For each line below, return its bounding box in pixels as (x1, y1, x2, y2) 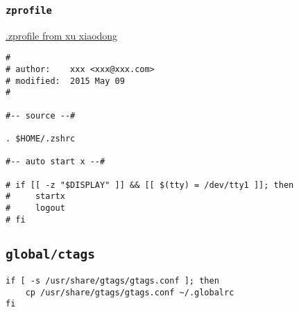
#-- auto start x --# (6, 157, 105, 167)
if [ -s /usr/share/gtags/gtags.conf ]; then (6, 276, 219, 286)
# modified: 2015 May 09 (6, 76, 125, 86)
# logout (6, 202, 65, 213)
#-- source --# (6, 110, 76, 121)
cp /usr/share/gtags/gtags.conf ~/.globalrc (25, 287, 234, 297)
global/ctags (6, 246, 95, 261)
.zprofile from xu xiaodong (6, 28, 118, 42)
